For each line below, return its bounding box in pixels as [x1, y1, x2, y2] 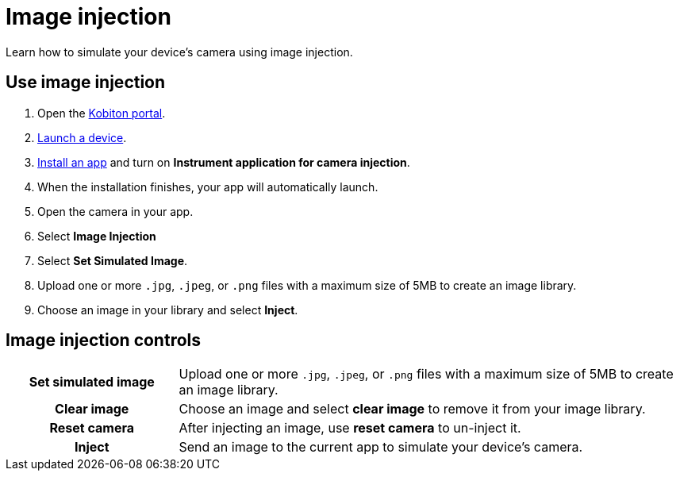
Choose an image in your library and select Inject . [37, 302, 298, 317]
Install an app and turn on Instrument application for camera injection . [37, 155, 410, 169]
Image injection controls [6, 330, 202, 351]
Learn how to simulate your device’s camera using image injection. [6, 44, 353, 59]
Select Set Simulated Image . [37, 253, 188, 267]
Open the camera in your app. [37, 204, 194, 218]
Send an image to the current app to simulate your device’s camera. [179, 439, 583, 456]
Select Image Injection [37, 229, 156, 243]
